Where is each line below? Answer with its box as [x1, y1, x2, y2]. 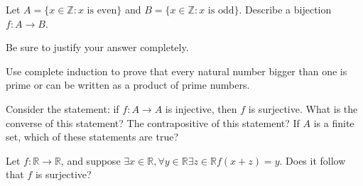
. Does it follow [279, 153, 346, 168]
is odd [207, 6, 234, 16]
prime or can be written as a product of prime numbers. [6, 77, 250, 92]
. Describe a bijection [239, 2, 332, 16]
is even [87, 6, 117, 16]
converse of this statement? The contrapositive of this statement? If [6, 115, 300, 130]
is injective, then [165, 101, 237, 116]
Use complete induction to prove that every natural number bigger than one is [6, 63, 347, 78]
